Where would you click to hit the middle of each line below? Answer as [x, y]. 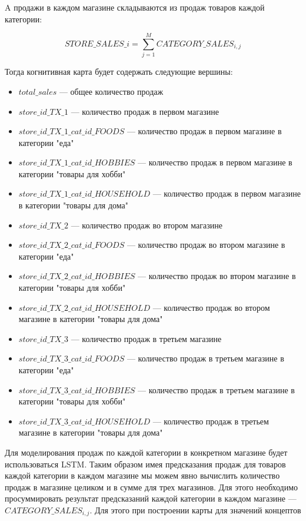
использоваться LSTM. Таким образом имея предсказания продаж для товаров [145, 464]
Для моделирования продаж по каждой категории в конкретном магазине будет [146, 452]
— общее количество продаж [111, 91]
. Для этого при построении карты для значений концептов [195, 510]
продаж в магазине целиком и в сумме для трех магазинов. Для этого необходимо [152, 487]
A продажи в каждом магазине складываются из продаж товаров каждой [135, 7]
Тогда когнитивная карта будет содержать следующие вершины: [119, 72]
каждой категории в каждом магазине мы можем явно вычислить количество [142, 475]
